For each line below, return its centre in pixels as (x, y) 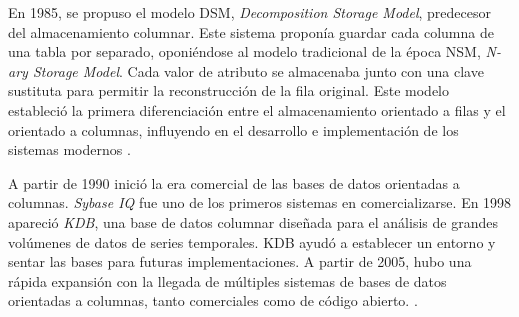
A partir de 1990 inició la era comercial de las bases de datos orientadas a (234, 182)
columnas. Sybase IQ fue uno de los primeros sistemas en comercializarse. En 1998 (260, 202)
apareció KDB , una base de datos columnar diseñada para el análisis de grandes (253, 221)
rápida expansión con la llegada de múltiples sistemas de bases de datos (227, 280)
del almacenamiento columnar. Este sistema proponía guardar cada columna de (251, 31)
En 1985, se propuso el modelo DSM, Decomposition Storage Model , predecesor (249, 12)
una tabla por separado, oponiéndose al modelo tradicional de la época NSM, (244, 51)
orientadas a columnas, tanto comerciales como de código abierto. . (213, 300)
